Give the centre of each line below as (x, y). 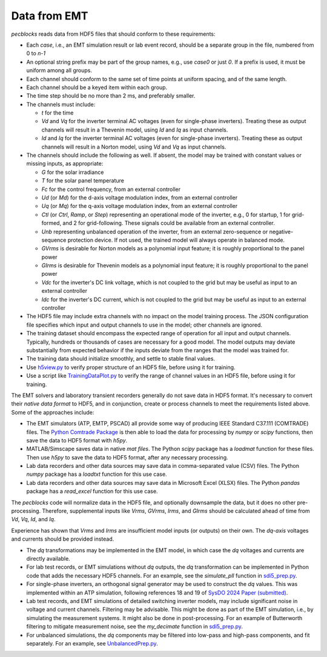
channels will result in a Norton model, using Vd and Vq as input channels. (134, 147)
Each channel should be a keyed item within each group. (97, 87)
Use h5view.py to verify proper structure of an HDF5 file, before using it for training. (131, 367)
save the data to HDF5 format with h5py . (77, 440)
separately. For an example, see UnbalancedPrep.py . (92, 643)
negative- (281, 232)
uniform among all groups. (59, 70)
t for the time (58, 113)
